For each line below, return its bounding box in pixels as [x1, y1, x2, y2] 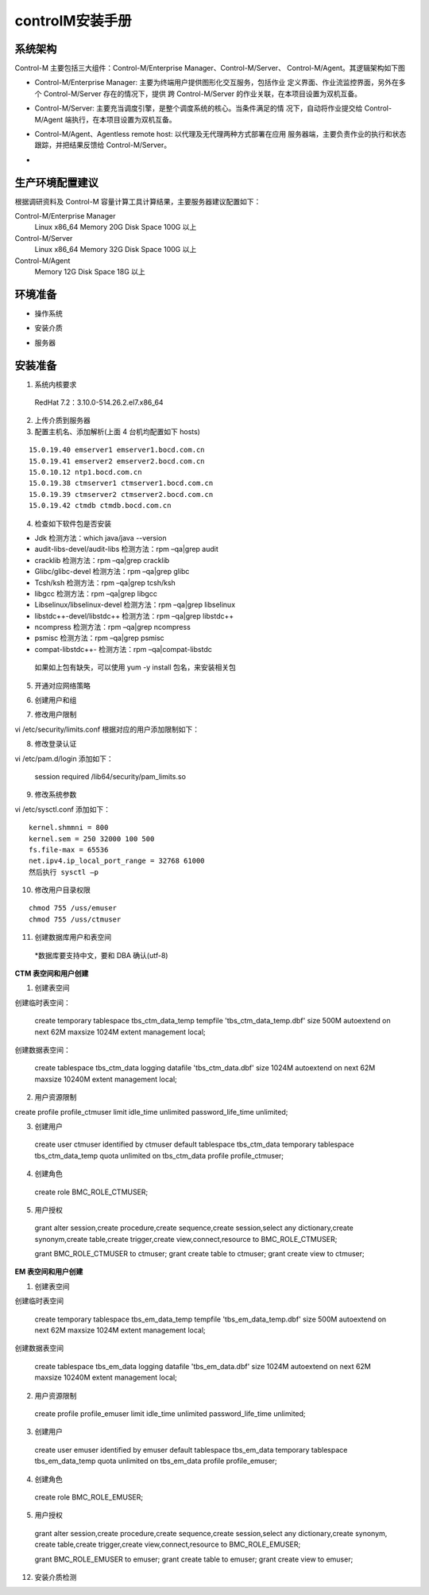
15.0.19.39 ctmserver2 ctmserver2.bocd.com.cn [29, 490, 214, 499]
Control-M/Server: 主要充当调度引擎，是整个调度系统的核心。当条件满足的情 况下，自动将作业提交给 [34, 103, 363, 113]
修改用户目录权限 [34, 885, 91, 895]
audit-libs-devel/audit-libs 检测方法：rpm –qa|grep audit [34, 545, 218, 554]
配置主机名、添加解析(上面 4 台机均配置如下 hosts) [34, 426, 200, 437]
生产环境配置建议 [14, 176, 99, 189]
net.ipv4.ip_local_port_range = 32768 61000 [29, 856, 206, 866]
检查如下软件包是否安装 [34, 518, 111, 528]
